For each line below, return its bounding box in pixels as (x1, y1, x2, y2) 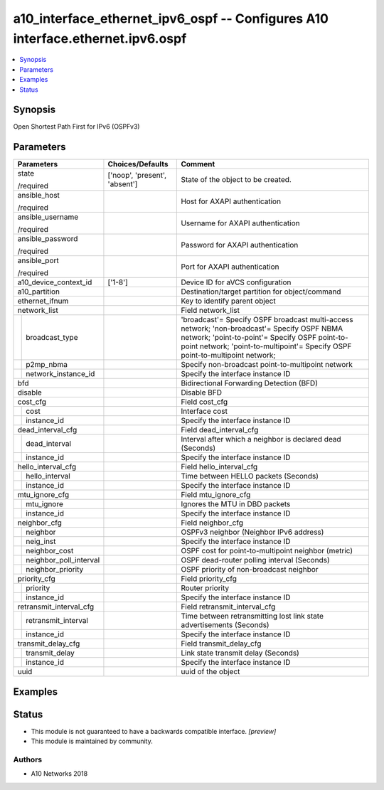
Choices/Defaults (107, 159, 169, 169)
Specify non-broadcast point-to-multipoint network (181, 360, 353, 370)
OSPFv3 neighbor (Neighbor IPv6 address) (181, 527, 324, 537)
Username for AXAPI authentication (181, 218, 300, 228)
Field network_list (181, 306, 240, 316)
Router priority (181, 583, 230, 593)
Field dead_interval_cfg (181, 425, 259, 435)
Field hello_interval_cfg (181, 462, 258, 472)
